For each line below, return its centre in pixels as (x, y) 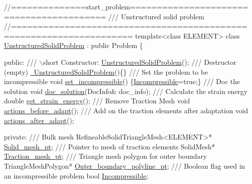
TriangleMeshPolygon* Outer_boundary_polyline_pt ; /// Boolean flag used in (125, 165)
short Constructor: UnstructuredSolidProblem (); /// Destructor (140, 62)
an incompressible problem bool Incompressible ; (76, 175)
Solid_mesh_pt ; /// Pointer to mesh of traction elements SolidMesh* (110, 146)
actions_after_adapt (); (39, 120)
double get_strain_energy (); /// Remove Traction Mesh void (97, 101)
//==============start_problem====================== (126, 6)
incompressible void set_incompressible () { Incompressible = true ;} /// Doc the (122, 81)
